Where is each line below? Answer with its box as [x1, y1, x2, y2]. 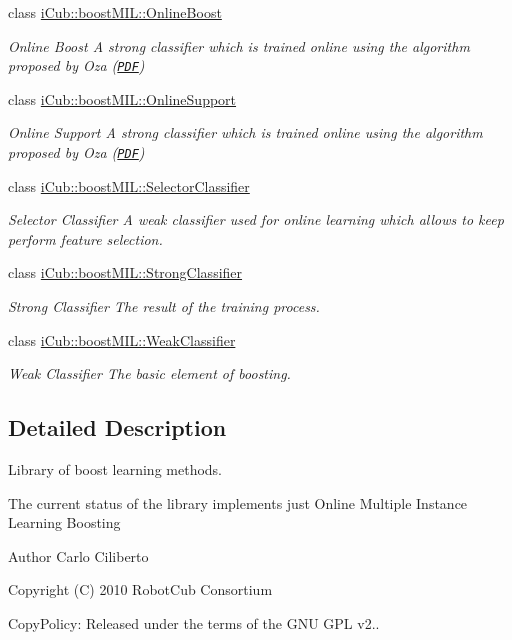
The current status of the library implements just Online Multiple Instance [8, 492, 468, 513]
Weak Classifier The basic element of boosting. [8, 363, 291, 384]
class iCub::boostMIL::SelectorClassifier [8, 175, 250, 196]
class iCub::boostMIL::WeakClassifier [8, 329, 236, 350]
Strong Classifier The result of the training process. [8, 296, 320, 317]
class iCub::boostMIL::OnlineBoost [8, 2, 222, 22]
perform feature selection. [8, 228, 163, 249]
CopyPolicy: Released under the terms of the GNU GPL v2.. [8, 613, 380, 634]
